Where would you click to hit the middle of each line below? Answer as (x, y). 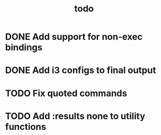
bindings (24, 47)
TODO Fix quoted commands (66, 93)
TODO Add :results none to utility (75, 116)
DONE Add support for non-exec (74, 37)
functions (26, 127)
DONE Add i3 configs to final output (81, 70)
